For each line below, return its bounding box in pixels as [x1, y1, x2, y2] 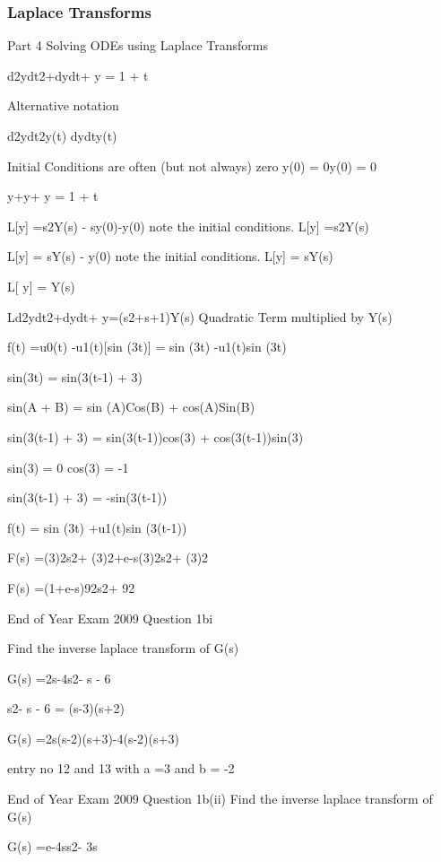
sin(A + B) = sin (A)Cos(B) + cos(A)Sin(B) [7, 397, 255, 416]
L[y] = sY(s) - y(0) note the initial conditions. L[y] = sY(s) [7, 247, 333, 266]
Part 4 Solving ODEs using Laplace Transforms [7, 36, 268, 55]
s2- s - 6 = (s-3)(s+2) [7, 699, 125, 718]
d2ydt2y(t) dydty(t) [7, 126, 117, 144]
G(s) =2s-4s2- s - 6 [7, 668, 111, 687]
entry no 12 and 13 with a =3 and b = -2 [7, 759, 235, 778]
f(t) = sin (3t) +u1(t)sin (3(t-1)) [7, 518, 187, 536]
